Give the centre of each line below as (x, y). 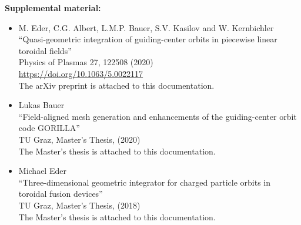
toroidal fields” (45, 50)
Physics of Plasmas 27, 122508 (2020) (86, 62)
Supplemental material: (53, 8)
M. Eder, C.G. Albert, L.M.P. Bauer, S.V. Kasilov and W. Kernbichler (146, 27)
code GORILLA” (49, 128)
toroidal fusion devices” (61, 194)
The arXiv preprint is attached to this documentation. (116, 85)
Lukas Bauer (41, 105)
